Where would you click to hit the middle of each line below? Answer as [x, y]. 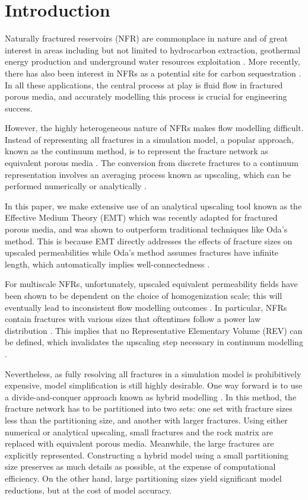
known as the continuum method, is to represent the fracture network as [136, 151]
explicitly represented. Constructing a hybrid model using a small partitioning [147, 455]
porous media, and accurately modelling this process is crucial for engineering [146, 96]
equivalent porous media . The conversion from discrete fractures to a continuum [152, 163]
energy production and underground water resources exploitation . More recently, [153, 61]
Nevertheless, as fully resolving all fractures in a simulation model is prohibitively [153, 373]
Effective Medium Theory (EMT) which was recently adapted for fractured [141, 217]
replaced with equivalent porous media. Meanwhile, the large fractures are [139, 443]
